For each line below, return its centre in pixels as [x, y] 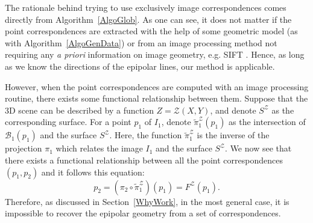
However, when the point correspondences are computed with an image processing [157, 86]
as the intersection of [267, 122]
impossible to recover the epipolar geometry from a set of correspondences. [143, 213]
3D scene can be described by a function [79, 110]
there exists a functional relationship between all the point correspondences [144, 160]
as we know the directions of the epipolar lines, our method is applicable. [140, 66]
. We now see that [258, 148]
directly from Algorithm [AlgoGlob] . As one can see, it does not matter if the [148, 19]
